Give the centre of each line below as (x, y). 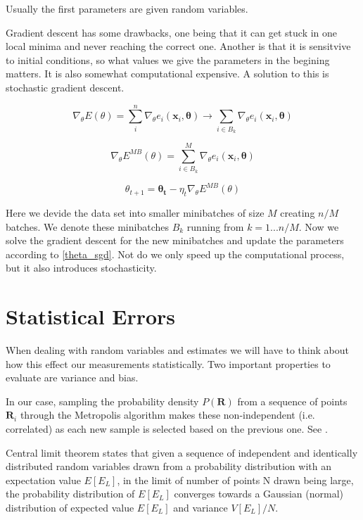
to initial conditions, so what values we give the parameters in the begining (168, 59)
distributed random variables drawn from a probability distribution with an (168, 466)
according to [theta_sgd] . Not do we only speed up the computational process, (175, 254)
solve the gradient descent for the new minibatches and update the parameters (175, 240)
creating (298, 212)
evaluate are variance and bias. (72, 378)
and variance (200, 507)
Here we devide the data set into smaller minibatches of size (135, 212)
